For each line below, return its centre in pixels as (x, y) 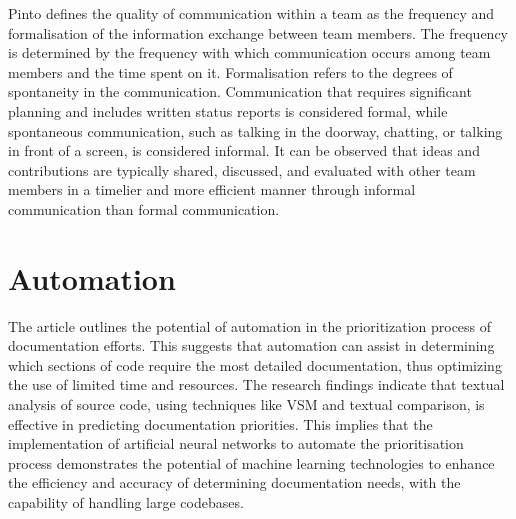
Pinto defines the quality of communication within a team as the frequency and (251, 13)
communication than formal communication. (144, 208)
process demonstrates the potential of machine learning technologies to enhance (251, 462)
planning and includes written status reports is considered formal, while (228, 110)
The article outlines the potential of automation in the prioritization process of (250, 325)
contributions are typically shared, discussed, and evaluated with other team (242, 169)
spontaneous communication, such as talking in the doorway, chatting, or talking (255, 130)
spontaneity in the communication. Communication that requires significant (240, 91)
